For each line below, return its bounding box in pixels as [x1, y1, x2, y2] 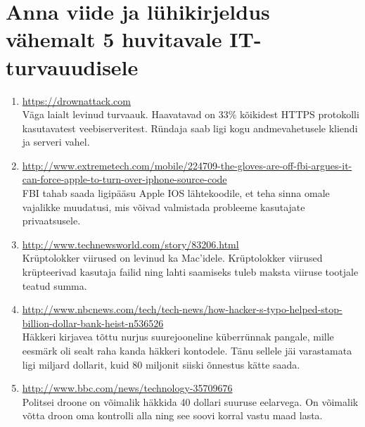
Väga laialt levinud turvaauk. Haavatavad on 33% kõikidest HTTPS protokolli [22, 107, 359, 122]
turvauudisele [6, 52, 139, 81]
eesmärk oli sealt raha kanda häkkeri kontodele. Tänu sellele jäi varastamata [22, 343, 352, 357]
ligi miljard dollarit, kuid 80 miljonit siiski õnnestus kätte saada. [22, 357, 300, 371]
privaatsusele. [22, 213, 81, 228]
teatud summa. [22, 278, 87, 293]
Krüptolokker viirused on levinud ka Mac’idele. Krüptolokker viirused [22, 250, 323, 265]
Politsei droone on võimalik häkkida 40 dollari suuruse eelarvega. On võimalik [22, 394, 359, 409]
